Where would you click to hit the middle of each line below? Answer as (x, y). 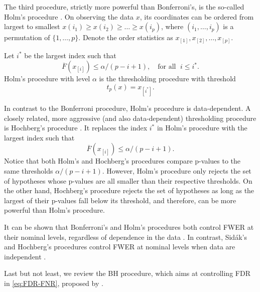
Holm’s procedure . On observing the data (69, 16)
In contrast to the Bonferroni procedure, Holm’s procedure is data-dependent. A (127, 108)
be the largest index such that (70, 55)
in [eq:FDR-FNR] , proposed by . (54, 283)
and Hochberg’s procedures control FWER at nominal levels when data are (120, 247)
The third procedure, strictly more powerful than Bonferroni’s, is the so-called (124, 7)
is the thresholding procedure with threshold (167, 79)
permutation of (27, 37)
